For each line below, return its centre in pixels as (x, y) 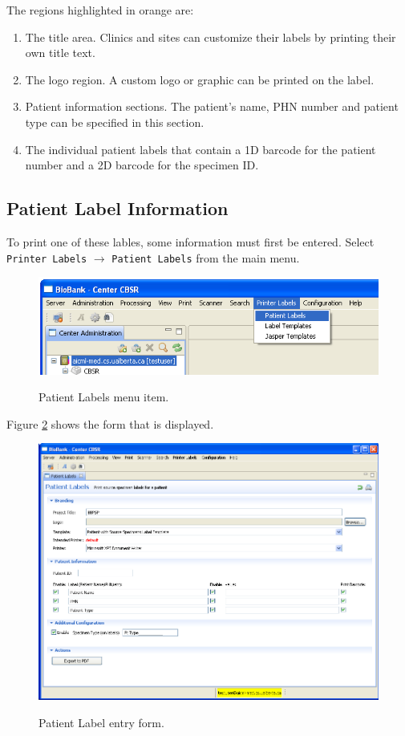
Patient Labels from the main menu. (206, 257)
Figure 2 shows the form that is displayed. (110, 423)
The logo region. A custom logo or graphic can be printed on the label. (200, 79)
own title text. (60, 53)
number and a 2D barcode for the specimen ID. (142, 165)
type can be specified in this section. (115, 122)
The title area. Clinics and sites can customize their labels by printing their (211, 37)
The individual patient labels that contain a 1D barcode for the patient (200, 149)
